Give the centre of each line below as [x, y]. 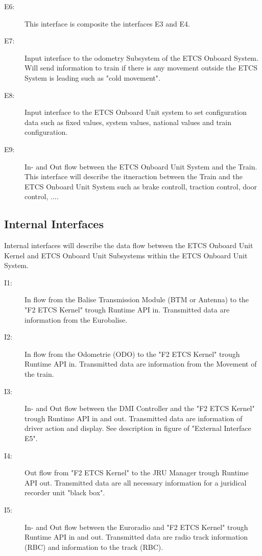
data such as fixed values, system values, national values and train [128, 122]
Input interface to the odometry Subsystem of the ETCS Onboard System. [141, 57]
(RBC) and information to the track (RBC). [94, 547]
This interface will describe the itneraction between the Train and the [134, 176]
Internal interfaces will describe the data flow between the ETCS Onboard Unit [129, 245]
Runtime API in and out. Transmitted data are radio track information [136, 537]
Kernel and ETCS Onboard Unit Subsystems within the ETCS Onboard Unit [126, 255]
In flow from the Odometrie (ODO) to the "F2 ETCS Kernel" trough [132, 354]
